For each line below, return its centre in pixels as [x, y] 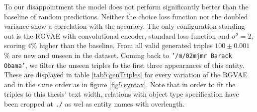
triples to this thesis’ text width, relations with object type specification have [122, 94]
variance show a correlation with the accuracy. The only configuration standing [125, 26]
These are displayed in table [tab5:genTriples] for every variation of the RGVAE [126, 75]
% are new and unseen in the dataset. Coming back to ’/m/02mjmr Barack [118, 55]
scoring [15, 45]
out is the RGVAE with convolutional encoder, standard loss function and [117, 35]
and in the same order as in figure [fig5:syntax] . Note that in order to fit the [120, 84]
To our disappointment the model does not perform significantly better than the [126, 6]
